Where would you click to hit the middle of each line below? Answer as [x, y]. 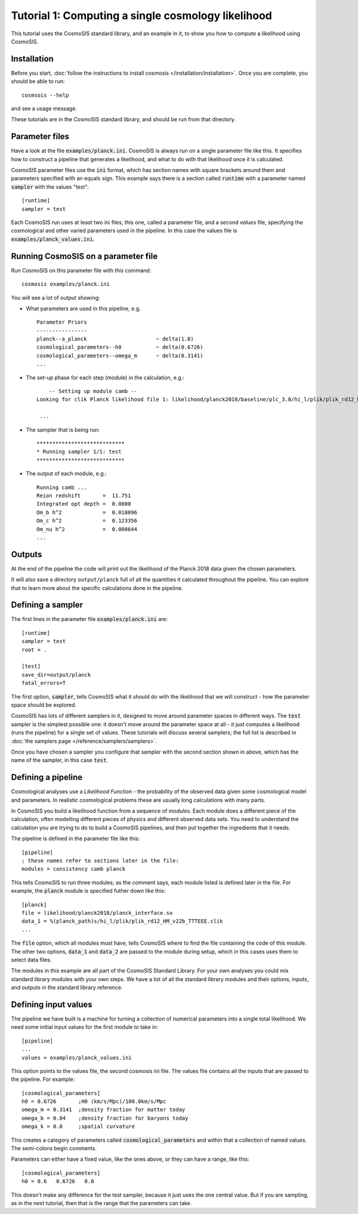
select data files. [31, 960]
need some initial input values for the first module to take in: [84, 1027]
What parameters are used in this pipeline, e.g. [83, 308]
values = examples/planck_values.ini [77, 1058]
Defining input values [52, 1004]
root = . [34, 650]
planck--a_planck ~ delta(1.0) [115, 339]
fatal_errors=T [44, 683]
